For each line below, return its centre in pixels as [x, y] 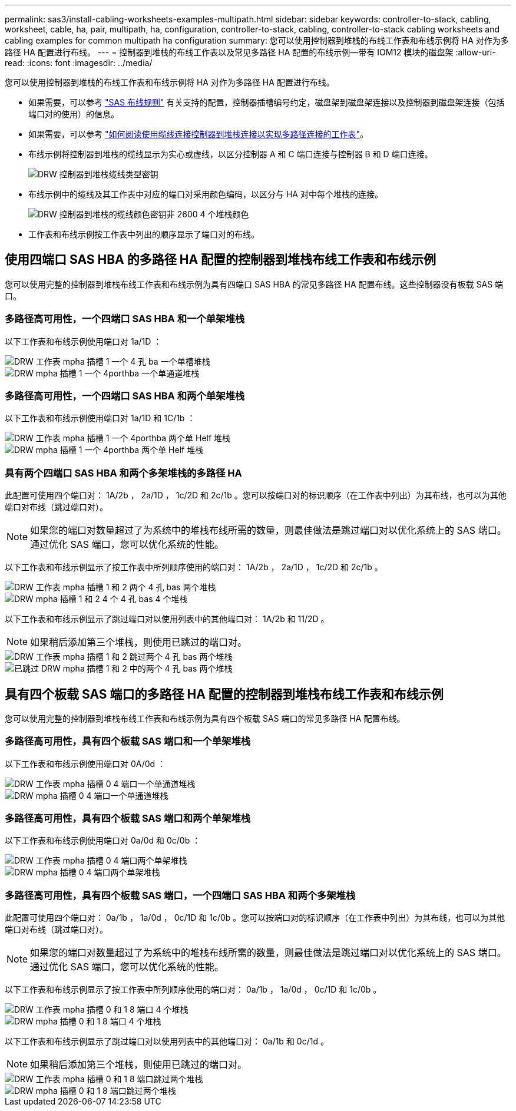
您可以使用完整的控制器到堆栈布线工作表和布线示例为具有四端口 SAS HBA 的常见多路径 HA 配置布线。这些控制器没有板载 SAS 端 [254, 284]
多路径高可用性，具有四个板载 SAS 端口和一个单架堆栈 [128, 741]
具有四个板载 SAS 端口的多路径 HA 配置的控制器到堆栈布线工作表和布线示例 [224, 694]
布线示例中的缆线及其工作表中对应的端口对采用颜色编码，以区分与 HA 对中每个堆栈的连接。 [206, 194]
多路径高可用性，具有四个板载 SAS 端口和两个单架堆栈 [128, 819]
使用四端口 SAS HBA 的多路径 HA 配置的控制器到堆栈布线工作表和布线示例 [221, 260]
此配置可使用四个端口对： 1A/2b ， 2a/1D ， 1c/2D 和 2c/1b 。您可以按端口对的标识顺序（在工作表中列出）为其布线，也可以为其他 [256, 495]
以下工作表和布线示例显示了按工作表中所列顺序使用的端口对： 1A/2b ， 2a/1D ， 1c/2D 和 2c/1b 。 [194, 567]
